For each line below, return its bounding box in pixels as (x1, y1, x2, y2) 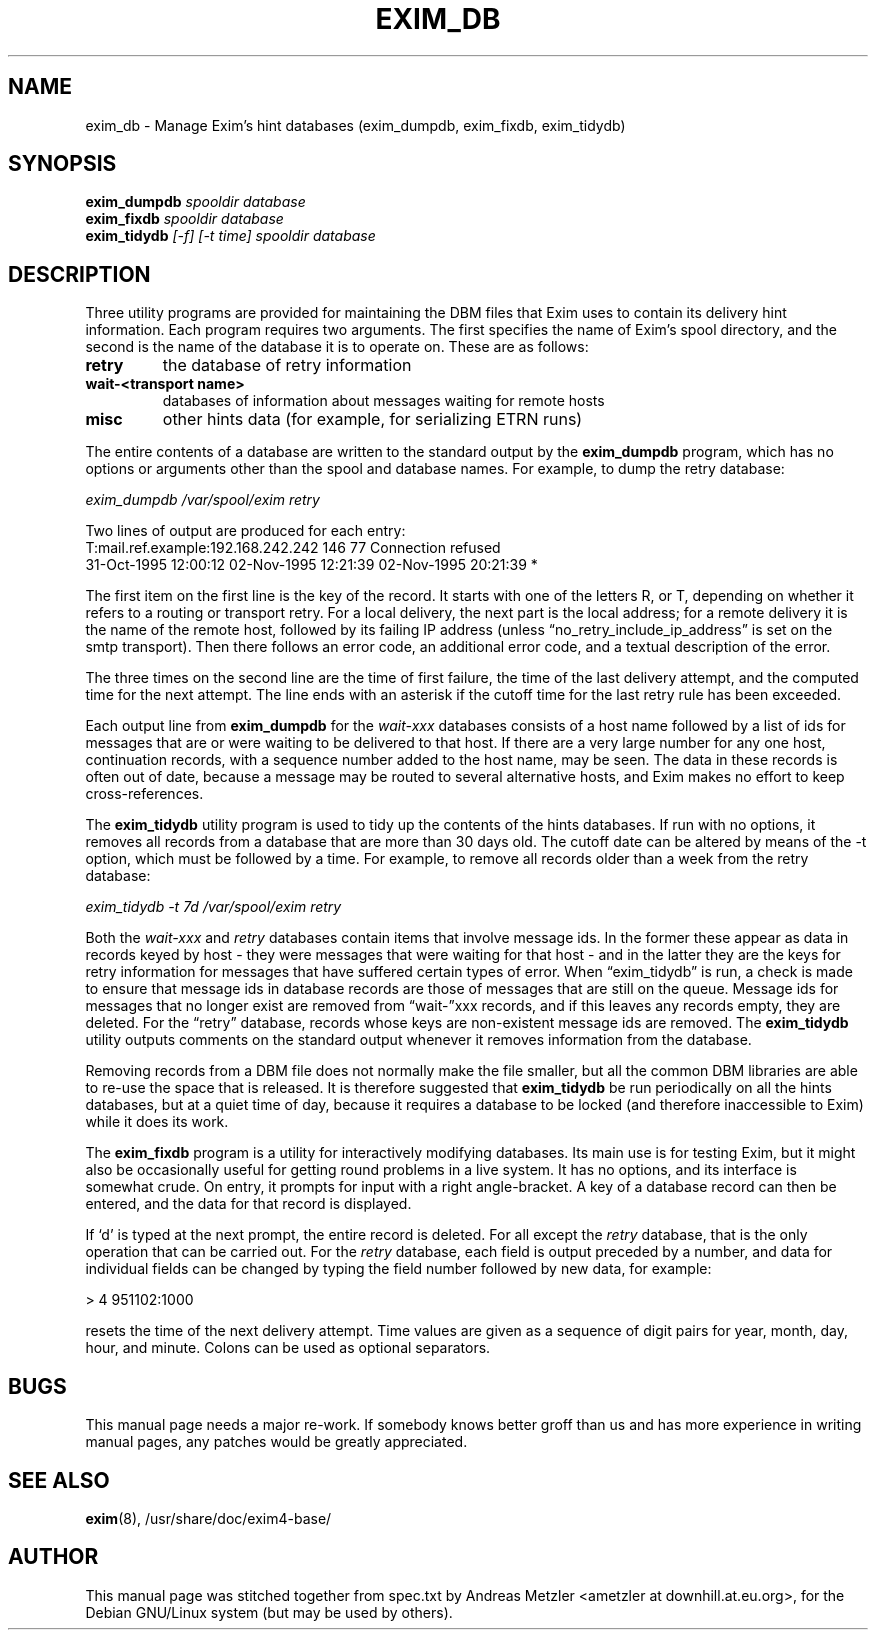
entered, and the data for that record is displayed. (85, 1195, 412, 1213)
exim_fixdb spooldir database (85, 210, 284, 228)
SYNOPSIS (8, 151, 117, 177)
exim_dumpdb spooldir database (85, 193, 306, 211)
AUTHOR (8, 1544, 99, 1570)
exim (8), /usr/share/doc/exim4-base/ (85, 1509, 332, 1527)
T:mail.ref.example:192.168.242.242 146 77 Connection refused (85, 539, 501, 557)
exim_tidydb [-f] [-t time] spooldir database (85, 227, 376, 245)
